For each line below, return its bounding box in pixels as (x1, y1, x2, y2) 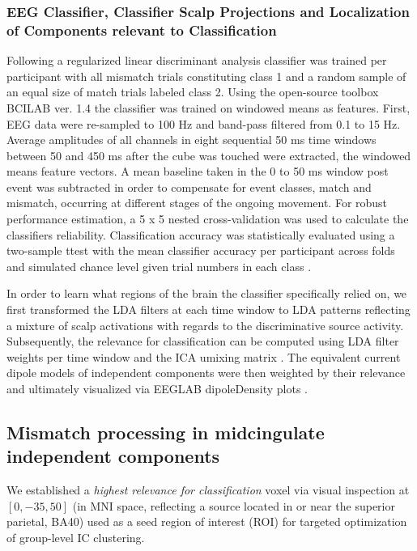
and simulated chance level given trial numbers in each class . (6, 257, 312, 274)
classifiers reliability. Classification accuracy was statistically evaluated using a (6, 226, 395, 243)
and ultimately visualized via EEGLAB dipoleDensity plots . (6, 380, 308, 397)
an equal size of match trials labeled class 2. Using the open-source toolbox (6, 83, 379, 100)
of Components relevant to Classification (6, 19, 277, 40)
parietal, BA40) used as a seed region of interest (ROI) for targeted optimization (6, 513, 407, 530)
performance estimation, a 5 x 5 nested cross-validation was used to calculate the (6, 210, 409, 227)
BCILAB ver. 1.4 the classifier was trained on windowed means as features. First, (6, 99, 411, 116)
